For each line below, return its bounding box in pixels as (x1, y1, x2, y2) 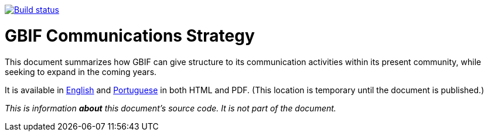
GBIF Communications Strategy (5, 25, 255, 46)
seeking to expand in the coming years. (5, 66, 157, 77)
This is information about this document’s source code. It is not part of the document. (5, 103, 336, 113)
